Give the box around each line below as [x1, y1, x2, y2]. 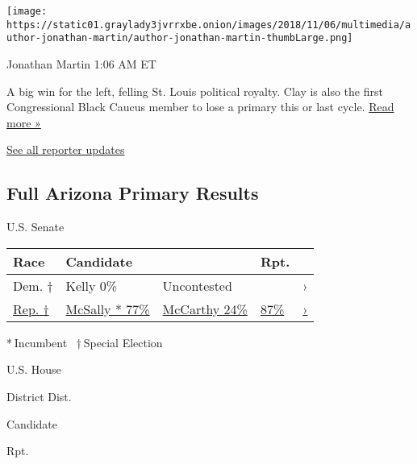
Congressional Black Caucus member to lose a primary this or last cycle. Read [6, 98, 394, 115]
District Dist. [6, 387, 72, 404]
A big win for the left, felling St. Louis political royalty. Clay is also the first [6, 82, 383, 99]
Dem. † [13, 275, 53, 295]
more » [6, 114, 41, 130]
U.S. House [6, 361, 61, 378]
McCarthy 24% [162, 299, 248, 318]
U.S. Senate [6, 218, 65, 235]
